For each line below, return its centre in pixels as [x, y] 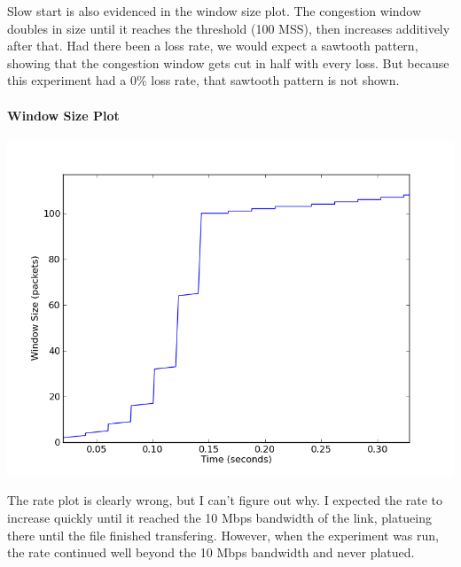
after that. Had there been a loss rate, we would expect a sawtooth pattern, [213, 46]
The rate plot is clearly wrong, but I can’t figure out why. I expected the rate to [225, 500]
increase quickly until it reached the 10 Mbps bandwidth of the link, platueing [220, 517]
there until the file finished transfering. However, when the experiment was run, [223, 535]
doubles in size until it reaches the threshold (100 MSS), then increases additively [229, 28]
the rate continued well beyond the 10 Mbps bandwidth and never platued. [211, 552]
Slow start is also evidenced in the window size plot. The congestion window [215, 11]
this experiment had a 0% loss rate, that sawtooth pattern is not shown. [203, 80]
